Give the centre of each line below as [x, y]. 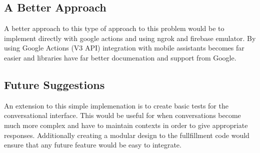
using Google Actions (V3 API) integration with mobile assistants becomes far [124, 48]
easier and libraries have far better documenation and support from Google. [120, 57]
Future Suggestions [54, 84]
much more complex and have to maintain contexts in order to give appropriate [126, 125]
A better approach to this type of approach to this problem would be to [114, 28]
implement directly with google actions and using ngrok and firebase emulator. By [130, 38]
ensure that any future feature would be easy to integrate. [93, 145]
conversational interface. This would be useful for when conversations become [122, 115]
